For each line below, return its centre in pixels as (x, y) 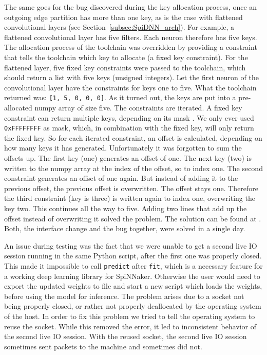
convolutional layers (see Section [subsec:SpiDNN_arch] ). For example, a (119, 27)
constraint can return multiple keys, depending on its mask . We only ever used (129, 117)
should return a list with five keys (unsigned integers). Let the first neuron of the (131, 77)
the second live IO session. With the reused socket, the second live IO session (126, 336)
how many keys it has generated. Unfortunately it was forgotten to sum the (123, 148)
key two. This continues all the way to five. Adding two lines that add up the (126, 208)
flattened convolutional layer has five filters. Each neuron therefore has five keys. (131, 37)
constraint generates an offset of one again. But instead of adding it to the (121, 178)
